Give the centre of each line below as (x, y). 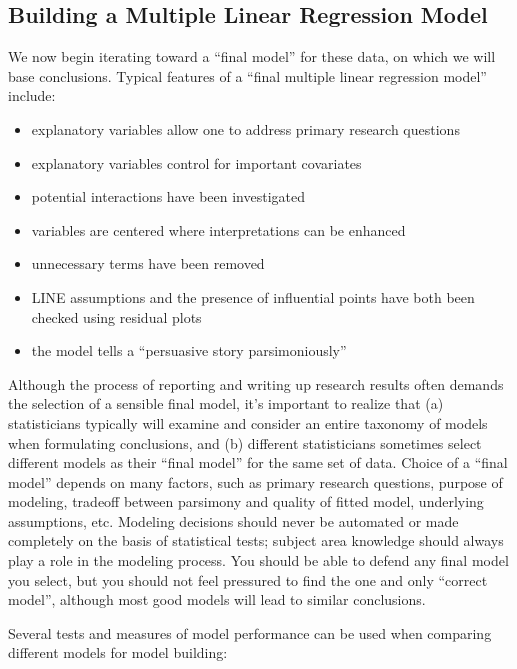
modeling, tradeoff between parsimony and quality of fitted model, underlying (246, 501)
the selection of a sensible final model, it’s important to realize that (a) (226, 403)
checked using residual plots (116, 316)
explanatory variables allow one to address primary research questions (245, 128)
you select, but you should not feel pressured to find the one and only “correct (248, 579)
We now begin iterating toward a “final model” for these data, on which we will (252, 56)
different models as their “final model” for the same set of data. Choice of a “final (258, 462)
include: (32, 95)
